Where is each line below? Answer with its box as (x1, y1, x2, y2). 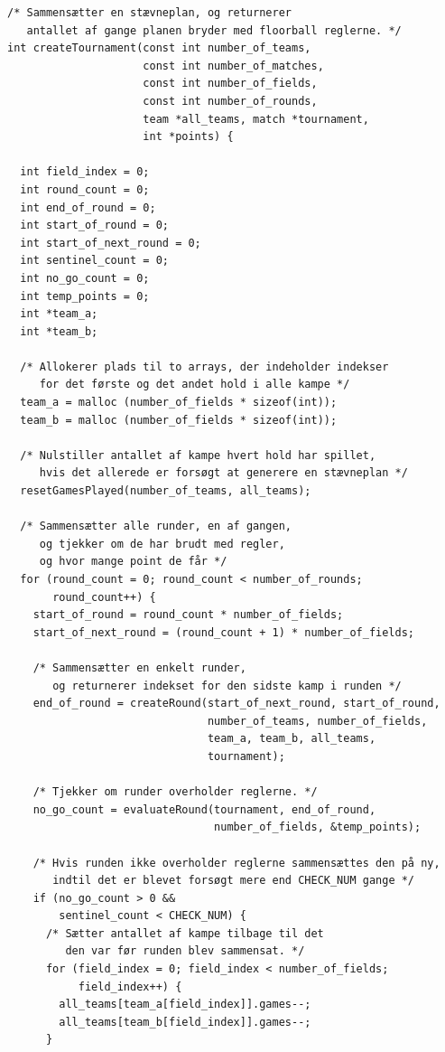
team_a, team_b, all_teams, (207, 732, 376, 746)
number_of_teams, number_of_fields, (207, 714, 428, 728)
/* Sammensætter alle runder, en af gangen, (20, 520, 292, 533)
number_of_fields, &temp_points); (214, 821, 422, 834)
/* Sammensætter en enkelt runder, (32, 661, 246, 674)
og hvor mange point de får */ (39, 555, 227, 568)
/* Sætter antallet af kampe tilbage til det (45, 926, 324, 940)
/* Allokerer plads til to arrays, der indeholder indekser (20, 360, 389, 373)
